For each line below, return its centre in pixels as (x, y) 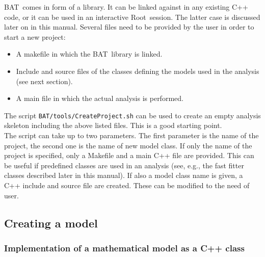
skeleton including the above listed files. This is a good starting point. (113, 125)
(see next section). (44, 81)
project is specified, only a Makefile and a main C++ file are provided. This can (129, 155)
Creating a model (51, 223)
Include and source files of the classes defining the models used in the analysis (138, 71)
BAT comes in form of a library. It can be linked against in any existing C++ (126, 7)
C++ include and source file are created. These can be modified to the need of (127, 185)
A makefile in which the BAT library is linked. (89, 54)
